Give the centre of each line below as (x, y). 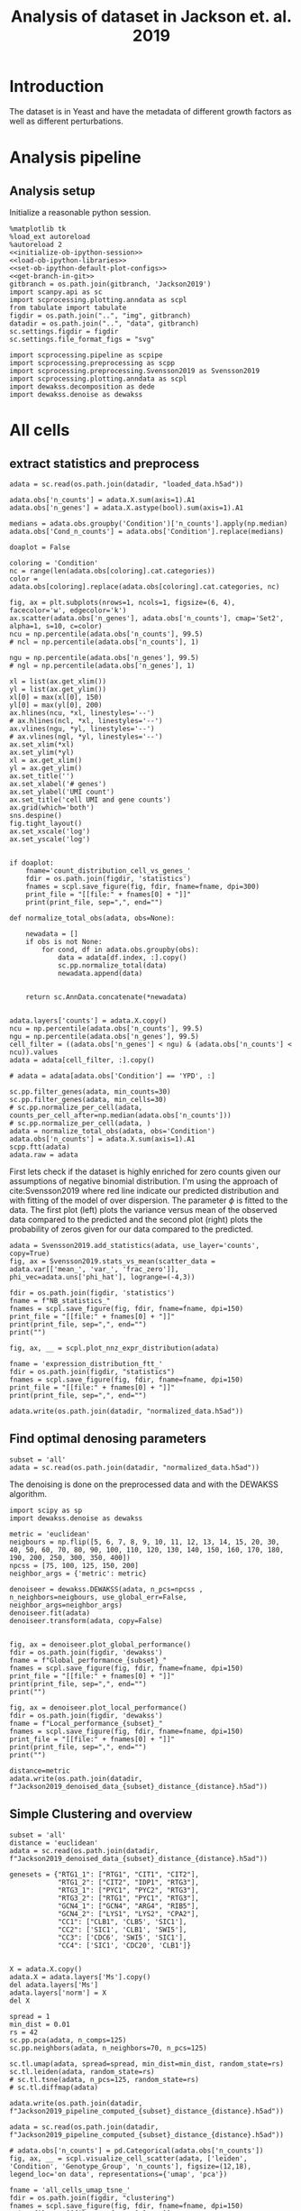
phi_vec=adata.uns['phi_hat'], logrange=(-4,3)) (102, 1277)
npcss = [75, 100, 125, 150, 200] (74, 1565)
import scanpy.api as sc (56, 292)
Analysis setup (52, 191)
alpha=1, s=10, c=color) (56, 626)
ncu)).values (34, 1052)
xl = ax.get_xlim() (46, 760)
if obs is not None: (64, 941)
